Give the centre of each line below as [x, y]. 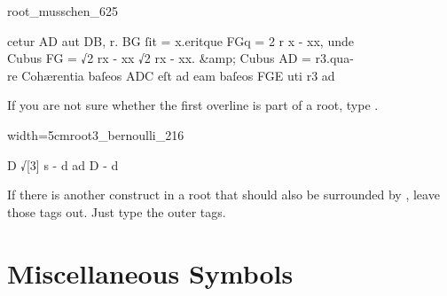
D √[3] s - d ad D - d [63, 164]
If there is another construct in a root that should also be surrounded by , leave [223, 195]
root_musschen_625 [63, 11]
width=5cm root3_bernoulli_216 [96, 134]
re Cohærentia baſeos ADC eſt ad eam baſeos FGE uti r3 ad [171, 75]
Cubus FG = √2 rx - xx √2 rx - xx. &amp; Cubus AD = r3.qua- [180, 58]
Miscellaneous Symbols [150, 273]
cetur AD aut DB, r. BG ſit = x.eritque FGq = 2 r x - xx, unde [180, 40]
